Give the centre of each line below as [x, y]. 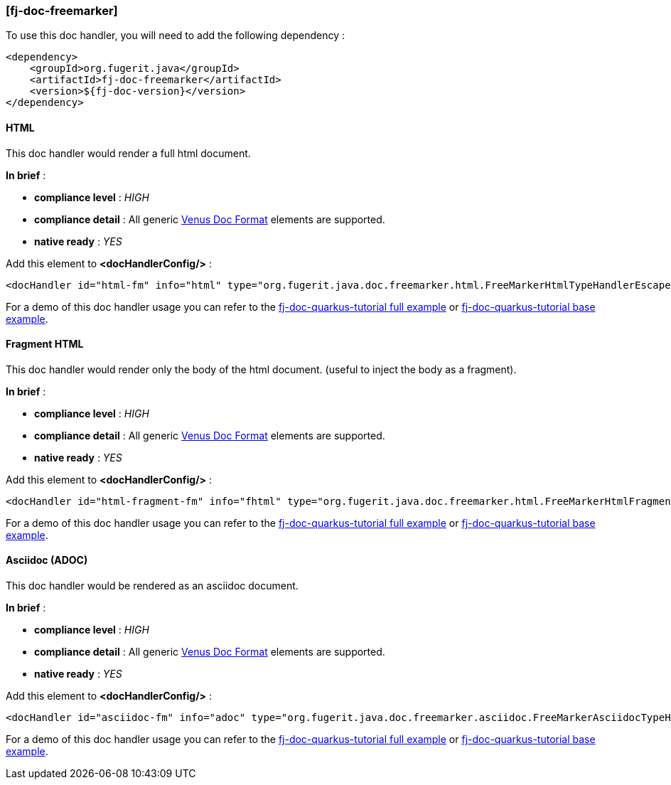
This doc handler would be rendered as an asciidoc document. [152, 586]
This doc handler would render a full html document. [128, 153]
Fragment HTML [45, 344]
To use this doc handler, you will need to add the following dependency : [176, 36]
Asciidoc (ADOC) [47, 560]
